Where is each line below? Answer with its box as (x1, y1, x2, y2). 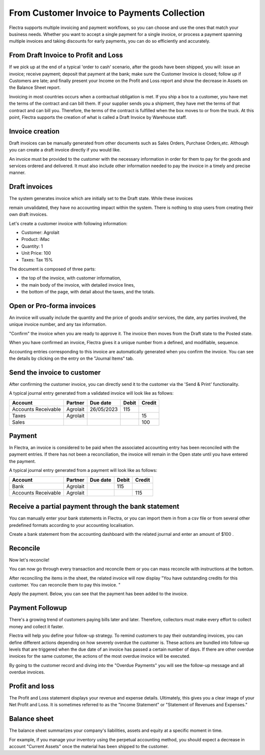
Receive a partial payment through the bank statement (9, 502, 180, 511)
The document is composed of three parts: (9, 266, 96, 272)
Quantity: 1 (21, 243, 43, 249)
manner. (9, 170, 26, 175)
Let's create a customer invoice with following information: (9, 220, 128, 226)
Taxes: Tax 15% (21, 257, 53, 263)
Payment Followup (9, 604, 67, 612)
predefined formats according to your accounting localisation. (9, 522, 134, 528)
